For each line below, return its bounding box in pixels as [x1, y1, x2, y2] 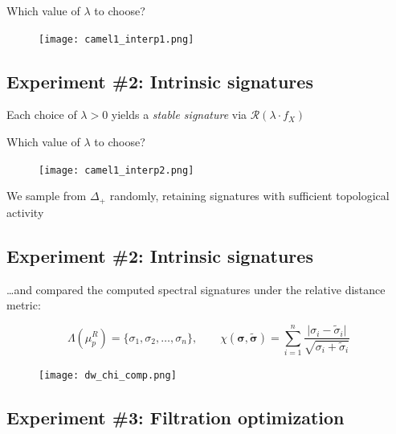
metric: [6, 297, 41, 313]
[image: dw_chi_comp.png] [39, 369, 177, 381]
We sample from [6, 187, 87, 204]
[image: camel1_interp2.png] [39, 164, 194, 176]
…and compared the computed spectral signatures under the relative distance [6, 280, 386, 297]
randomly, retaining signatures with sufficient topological [109, 187, 390, 204]
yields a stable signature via [111, 106, 247, 123]
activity [6, 203, 44, 220]
